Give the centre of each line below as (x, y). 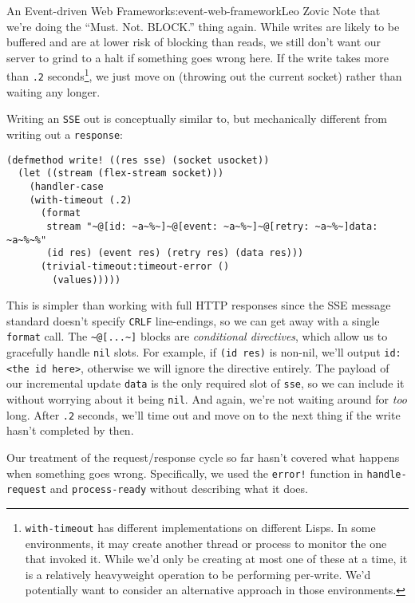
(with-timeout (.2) (81, 200)
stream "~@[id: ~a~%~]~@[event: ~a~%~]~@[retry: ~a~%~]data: (212, 226)
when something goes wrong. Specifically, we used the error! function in (185, 473)
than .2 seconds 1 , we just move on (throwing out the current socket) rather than (204, 75)
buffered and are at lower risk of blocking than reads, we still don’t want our (194, 42)
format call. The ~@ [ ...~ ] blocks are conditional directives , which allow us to (197, 336)
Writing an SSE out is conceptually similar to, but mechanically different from (197, 118)
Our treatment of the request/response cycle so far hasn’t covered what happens (203, 457)
